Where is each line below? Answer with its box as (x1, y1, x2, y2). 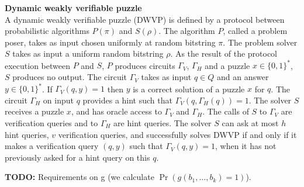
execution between (5, 59, 70, 71)
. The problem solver (223, 36, 298, 48)
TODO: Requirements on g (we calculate (5, 171, 154, 183)
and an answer (216, 71, 269, 83)
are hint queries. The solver (113, 116, 212, 129)
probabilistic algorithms (5, 25, 89, 37)
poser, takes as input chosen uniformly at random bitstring (5, 36, 216, 48)
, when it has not (215, 140, 277, 152)
